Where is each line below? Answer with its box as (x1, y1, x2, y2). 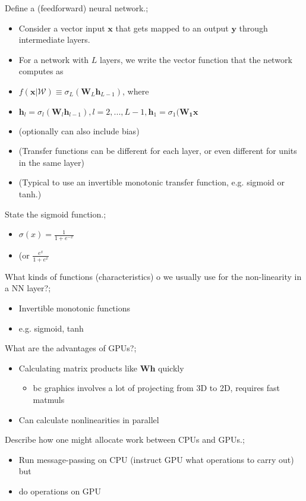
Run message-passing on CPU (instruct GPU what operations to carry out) (18, 453, 294, 465)
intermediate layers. (18, 33, 90, 46)
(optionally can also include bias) (18, 124, 140, 137)
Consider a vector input (18, 21, 105, 34)
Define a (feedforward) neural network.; (5, 2, 149, 14)
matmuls (33, 393, 65, 405)
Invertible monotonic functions (18, 301, 130, 314)
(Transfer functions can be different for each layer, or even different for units (18, 144, 297, 157)
